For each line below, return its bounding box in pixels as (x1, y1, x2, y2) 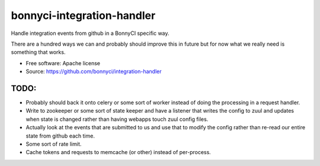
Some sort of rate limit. (25, 140, 82, 148)
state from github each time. (25, 132, 95, 139)
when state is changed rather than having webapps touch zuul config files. (25, 116, 209, 123)
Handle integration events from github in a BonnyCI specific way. (11, 30, 169, 37)
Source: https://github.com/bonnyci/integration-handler (25, 68, 162, 75)
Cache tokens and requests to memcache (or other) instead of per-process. (25, 149, 212, 156)
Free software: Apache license (25, 59, 101, 66)
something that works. (11, 49, 66, 56)
